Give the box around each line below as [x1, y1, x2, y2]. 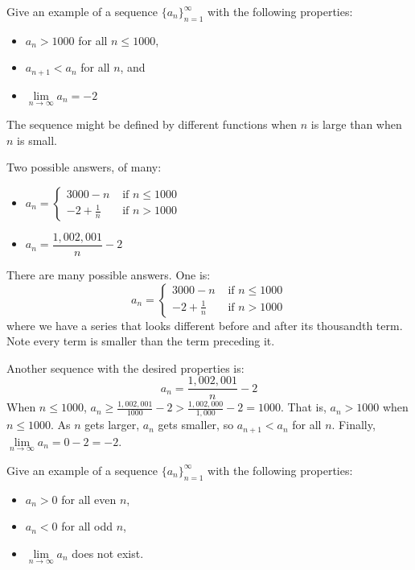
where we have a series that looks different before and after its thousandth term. [6, 316, 403, 333]
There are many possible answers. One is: [6, 266, 211, 283]
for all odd [61, 518, 113, 535]
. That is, [280, 399, 327, 415]
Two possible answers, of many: [6, 159, 162, 176]
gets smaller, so [158, 416, 234, 433]
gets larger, [84, 416, 140, 433]
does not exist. [72, 544, 144, 561]
